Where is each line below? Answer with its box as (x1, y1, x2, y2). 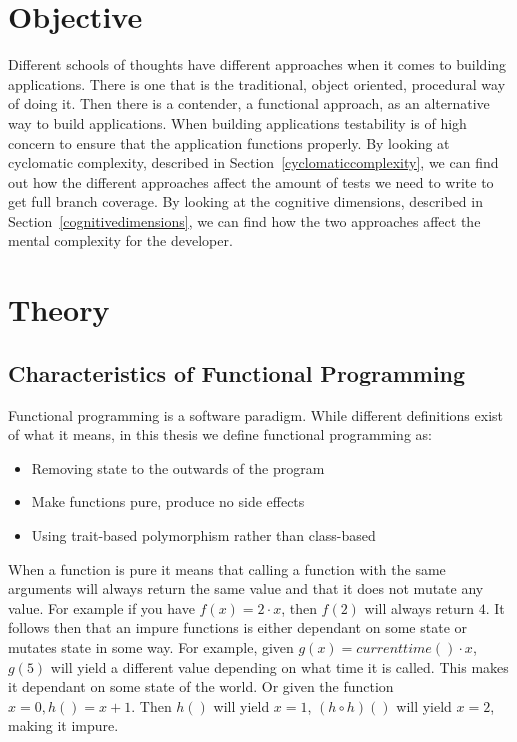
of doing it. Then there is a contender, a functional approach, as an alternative (8, 93, 490, 114)
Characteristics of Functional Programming (8, 357, 466, 388)
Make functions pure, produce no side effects (31, 491, 305, 512)
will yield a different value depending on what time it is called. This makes (50, 656, 509, 677)
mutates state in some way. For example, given (8, 636, 294, 657)
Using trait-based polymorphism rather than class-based (31, 525, 376, 546)
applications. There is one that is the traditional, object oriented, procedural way (8, 73, 506, 94)
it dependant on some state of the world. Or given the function (8, 676, 394, 697)
